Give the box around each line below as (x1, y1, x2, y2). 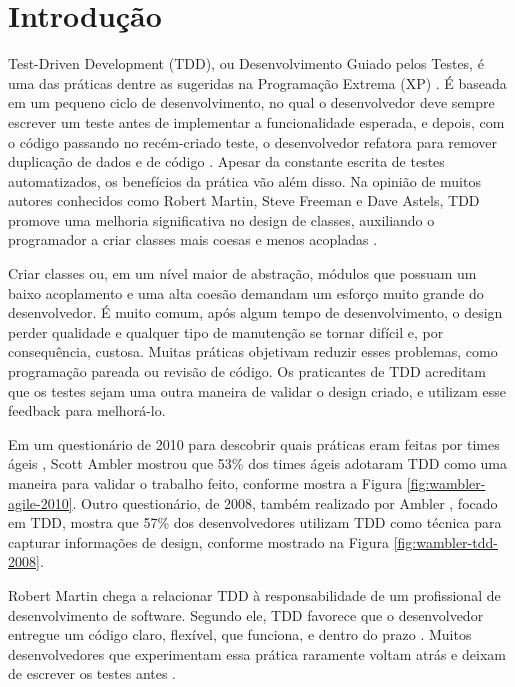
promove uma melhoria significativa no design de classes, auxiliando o (8, 209, 435, 230)
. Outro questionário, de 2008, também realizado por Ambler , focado (72, 492, 498, 513)
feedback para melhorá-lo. (8, 400, 166, 421)
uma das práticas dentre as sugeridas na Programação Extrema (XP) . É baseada (8, 72, 507, 93)
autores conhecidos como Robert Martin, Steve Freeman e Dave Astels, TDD (8, 190, 480, 211)
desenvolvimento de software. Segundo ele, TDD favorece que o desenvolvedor (8, 604, 484, 625)
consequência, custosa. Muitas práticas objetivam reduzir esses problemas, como (8, 341, 498, 362)
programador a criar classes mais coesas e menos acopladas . (8, 229, 378, 250)
